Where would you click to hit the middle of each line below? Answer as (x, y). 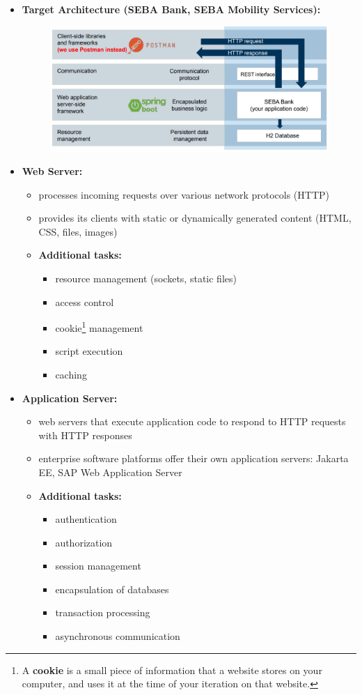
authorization (84, 542)
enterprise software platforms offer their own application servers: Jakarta (194, 458)
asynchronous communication (118, 636)
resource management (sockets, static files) (146, 278)
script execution (89, 351)
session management (98, 566)
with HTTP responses (85, 435)
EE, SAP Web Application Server (110, 472)
